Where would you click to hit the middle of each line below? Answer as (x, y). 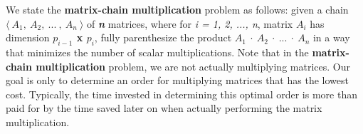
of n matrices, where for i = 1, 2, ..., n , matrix (190, 23)
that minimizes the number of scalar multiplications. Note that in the (157, 52)
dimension (28, 37)
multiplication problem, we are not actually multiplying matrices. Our (193, 66)
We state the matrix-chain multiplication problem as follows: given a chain (177, 9)
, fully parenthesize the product (163, 37)
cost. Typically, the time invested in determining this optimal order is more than (181, 94)
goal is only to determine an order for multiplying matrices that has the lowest (177, 80)
